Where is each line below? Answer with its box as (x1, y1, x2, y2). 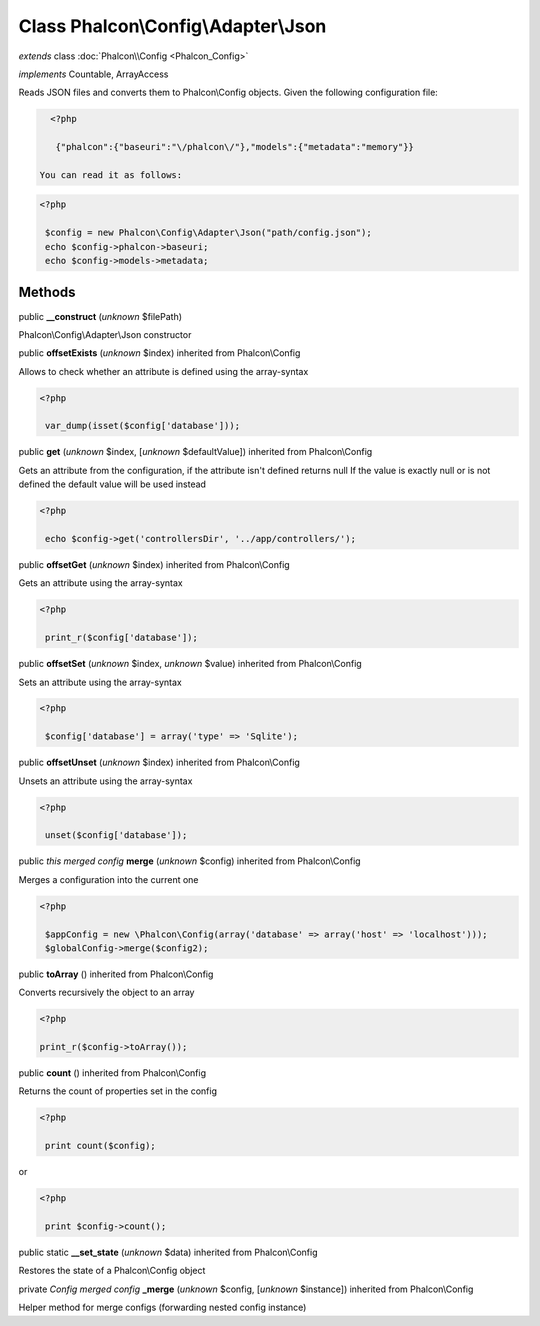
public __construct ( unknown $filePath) (18, 310, 183, 322)
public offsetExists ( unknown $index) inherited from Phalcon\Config (18, 347, 301, 359)
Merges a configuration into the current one (18, 873, 199, 885)
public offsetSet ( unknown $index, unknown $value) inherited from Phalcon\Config (18, 658, 362, 670)
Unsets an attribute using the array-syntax (18, 775, 193, 787)
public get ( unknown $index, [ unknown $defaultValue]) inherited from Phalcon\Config (18, 446, 373, 458)
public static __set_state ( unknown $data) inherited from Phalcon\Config (18, 1246, 318, 1258)
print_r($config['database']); (45, 632, 199, 644)
